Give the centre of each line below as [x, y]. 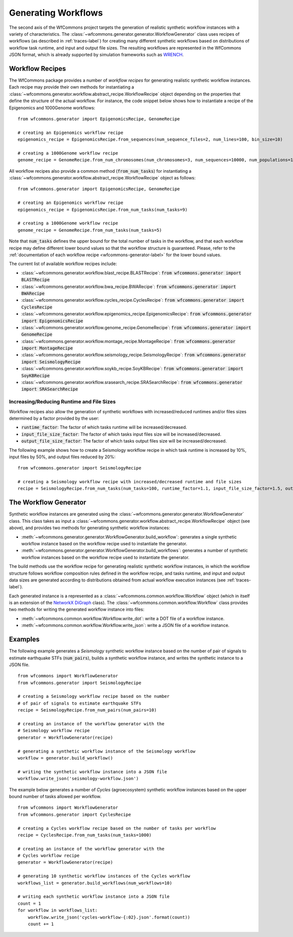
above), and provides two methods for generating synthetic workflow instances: [90, 528]
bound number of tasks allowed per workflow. [55, 796]
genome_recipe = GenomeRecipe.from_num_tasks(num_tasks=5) [90, 230]
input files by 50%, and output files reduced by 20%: [62, 457]
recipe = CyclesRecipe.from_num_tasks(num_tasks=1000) [85, 835]
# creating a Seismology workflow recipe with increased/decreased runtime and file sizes [130, 482]
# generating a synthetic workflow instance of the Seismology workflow [106, 751]
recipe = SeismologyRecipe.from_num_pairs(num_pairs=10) [87, 710]
